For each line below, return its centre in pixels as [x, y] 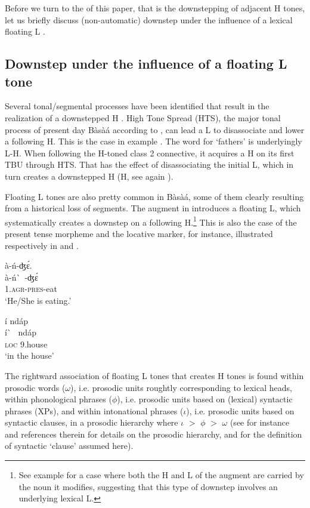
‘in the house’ [30, 355]
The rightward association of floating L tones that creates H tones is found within [154, 375]
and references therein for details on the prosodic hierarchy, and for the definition [154, 434]
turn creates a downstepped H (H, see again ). [89, 176]
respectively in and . [42, 245]
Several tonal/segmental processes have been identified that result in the [137, 106]
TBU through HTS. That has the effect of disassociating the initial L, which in [149, 164]
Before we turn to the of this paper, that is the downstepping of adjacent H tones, [155, 8]
